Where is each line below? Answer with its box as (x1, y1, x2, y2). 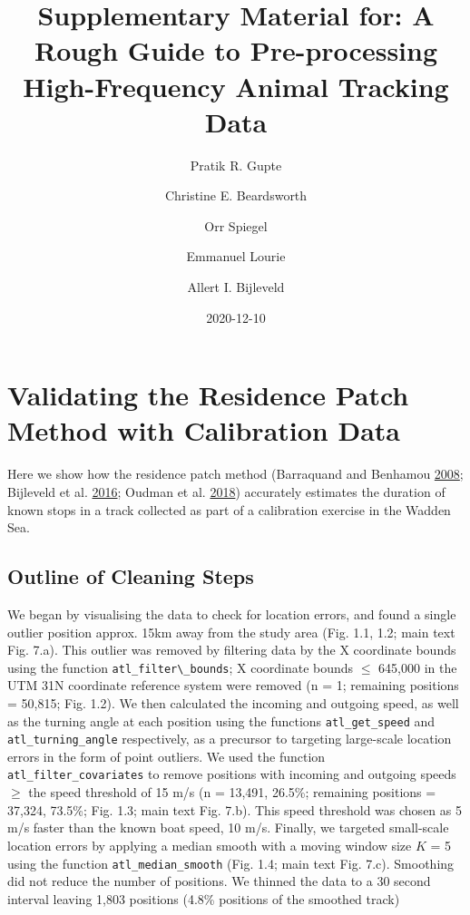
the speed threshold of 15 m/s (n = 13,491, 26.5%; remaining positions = (28, 783, 436, 802)
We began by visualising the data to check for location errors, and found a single (7, 604, 456, 623)
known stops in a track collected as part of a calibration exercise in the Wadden (7, 500, 451, 519)
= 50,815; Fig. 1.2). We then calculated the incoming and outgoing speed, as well (7, 693, 459, 712)
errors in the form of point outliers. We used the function (7, 746, 326, 765)
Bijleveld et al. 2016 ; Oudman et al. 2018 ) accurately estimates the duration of (7, 482, 446, 501)
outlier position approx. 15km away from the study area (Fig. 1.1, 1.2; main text (7, 622, 455, 641)
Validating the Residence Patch (7, 376, 409, 414)
